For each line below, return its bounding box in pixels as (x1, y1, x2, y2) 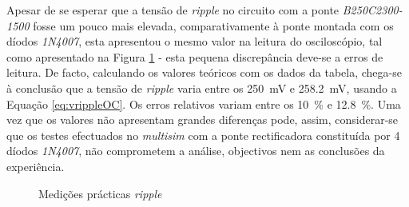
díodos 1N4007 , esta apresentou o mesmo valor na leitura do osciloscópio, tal (6, 33, 383, 50)
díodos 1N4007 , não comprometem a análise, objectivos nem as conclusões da (6, 142, 385, 159)
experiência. (6, 157, 65, 174)
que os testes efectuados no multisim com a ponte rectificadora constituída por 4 (6, 126, 400, 143)
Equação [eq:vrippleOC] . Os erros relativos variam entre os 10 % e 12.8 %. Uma (6, 95, 401, 112)
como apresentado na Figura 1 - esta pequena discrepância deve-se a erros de (6, 48, 383, 65)
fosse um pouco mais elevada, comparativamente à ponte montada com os (33, 17, 394, 34)
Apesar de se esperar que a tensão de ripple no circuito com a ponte (6, 2, 340, 18)
